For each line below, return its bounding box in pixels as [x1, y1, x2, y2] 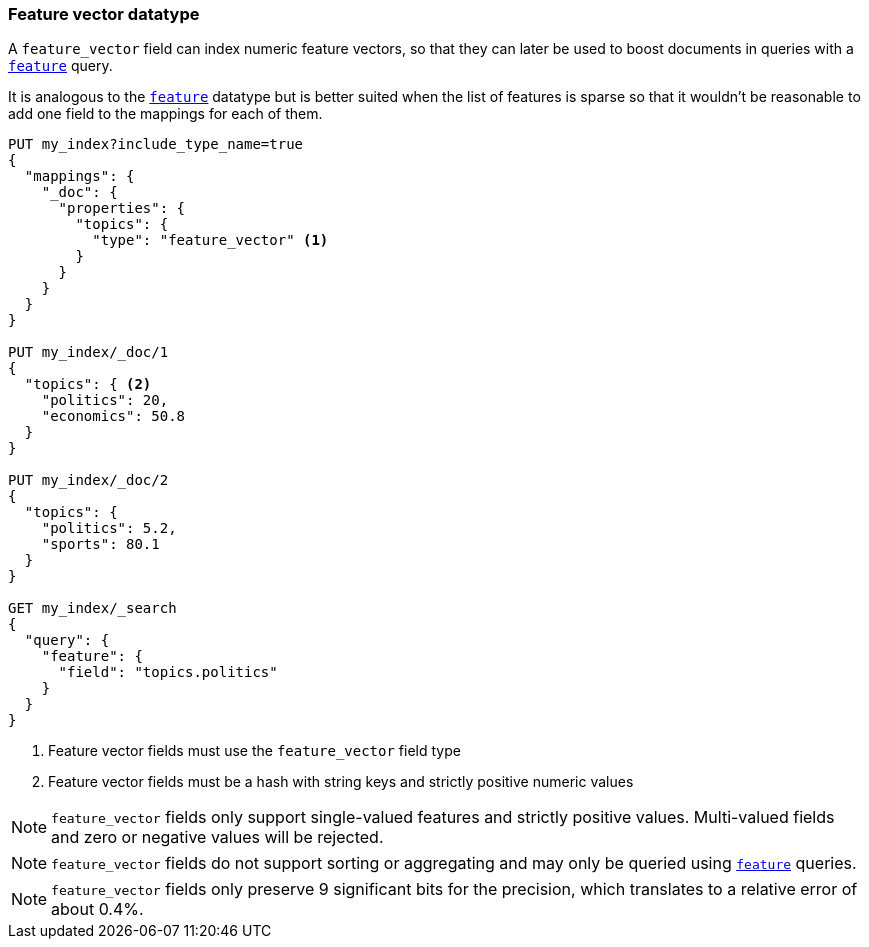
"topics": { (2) [24, 376, 152, 393]
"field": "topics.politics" [58, 664, 278, 681]
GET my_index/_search [8, 600, 177, 617]
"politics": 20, [41, 392, 169, 409]
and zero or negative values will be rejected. [51, 827, 384, 848]
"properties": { [58, 200, 186, 217]
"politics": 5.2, [41, 520, 177, 537]
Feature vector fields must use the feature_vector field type [48, 742, 461, 760]
